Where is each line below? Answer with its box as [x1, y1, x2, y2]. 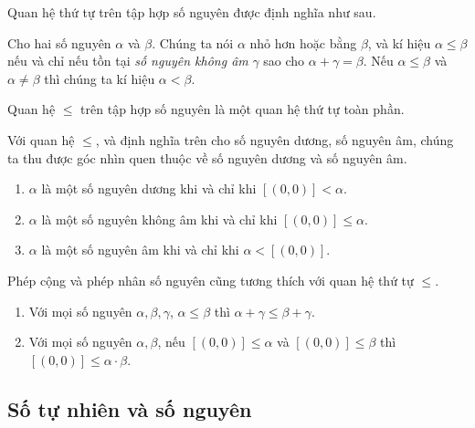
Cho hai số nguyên [7, 33, 111, 52]
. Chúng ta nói [152, 33, 234, 52]
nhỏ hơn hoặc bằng [249, 33, 357, 52]
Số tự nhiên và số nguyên [7, 394, 252, 423]
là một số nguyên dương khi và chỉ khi [41, 179, 257, 198]
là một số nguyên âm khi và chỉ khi [41, 240, 239, 259]
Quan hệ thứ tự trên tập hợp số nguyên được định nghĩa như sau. [7, 3, 376, 21]
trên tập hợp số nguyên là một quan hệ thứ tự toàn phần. [80, 99, 405, 119]
